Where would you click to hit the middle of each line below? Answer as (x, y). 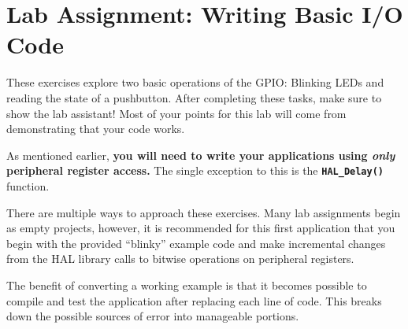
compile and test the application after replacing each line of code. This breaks (194, 300)
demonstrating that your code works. (96, 129)
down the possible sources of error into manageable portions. (153, 316)
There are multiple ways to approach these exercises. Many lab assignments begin (204, 212)
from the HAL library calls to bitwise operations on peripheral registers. (180, 259)
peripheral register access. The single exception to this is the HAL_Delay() (195, 170)
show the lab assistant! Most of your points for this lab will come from (176, 113)
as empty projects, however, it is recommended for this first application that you (201, 228)
